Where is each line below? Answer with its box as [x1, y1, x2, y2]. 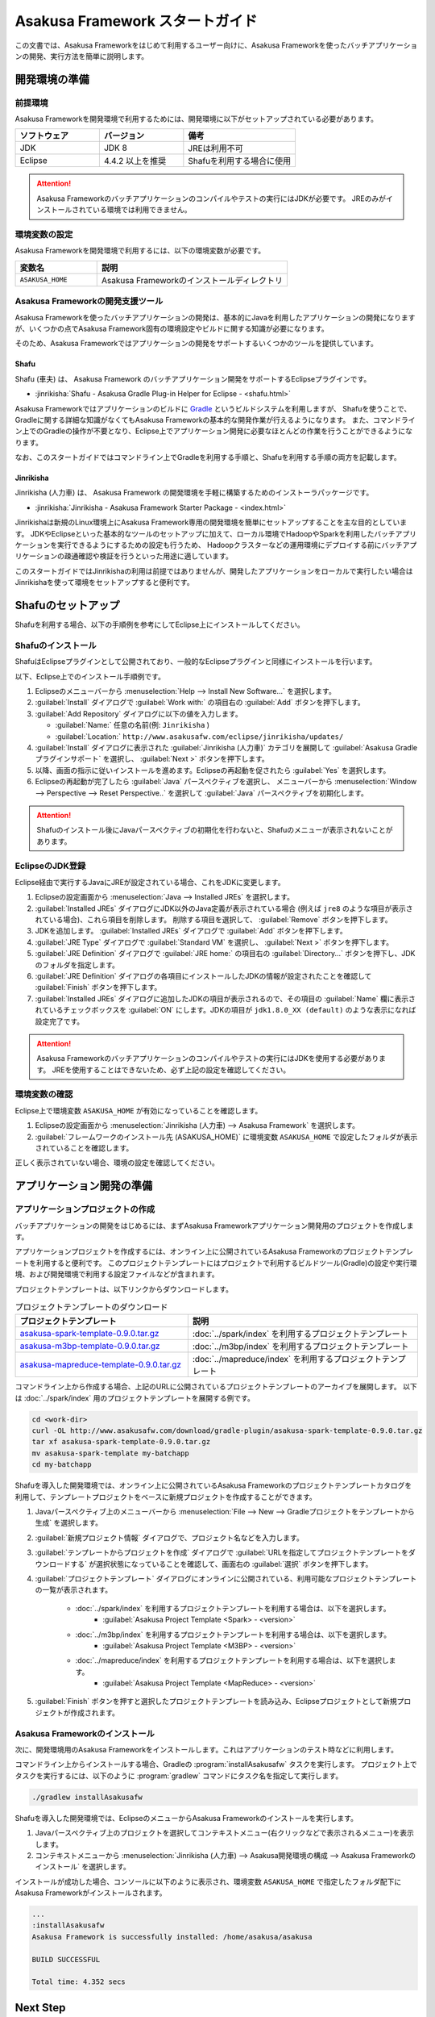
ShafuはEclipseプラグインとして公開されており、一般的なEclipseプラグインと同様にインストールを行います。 [14, 657, 377, 666]
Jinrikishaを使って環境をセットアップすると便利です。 [14, 578, 194, 587]
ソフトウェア [19, 130, 68, 141]
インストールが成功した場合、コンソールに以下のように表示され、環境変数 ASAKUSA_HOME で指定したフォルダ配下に [14, 1877, 402, 1886]
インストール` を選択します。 [35, 1862, 130, 1872]
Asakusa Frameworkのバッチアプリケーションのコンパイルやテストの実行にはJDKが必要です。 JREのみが [36, 194, 387, 203]
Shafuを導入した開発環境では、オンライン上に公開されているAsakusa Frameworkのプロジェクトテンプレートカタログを [14, 1480, 412, 1490]
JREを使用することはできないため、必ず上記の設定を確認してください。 [52, 1065, 291, 1075]
